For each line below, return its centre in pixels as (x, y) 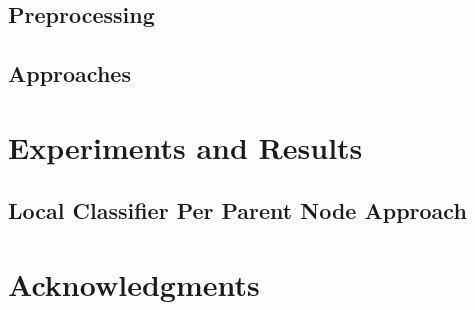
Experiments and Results (185, 146)
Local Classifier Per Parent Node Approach (237, 210)
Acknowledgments (134, 283)
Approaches (69, 73)
